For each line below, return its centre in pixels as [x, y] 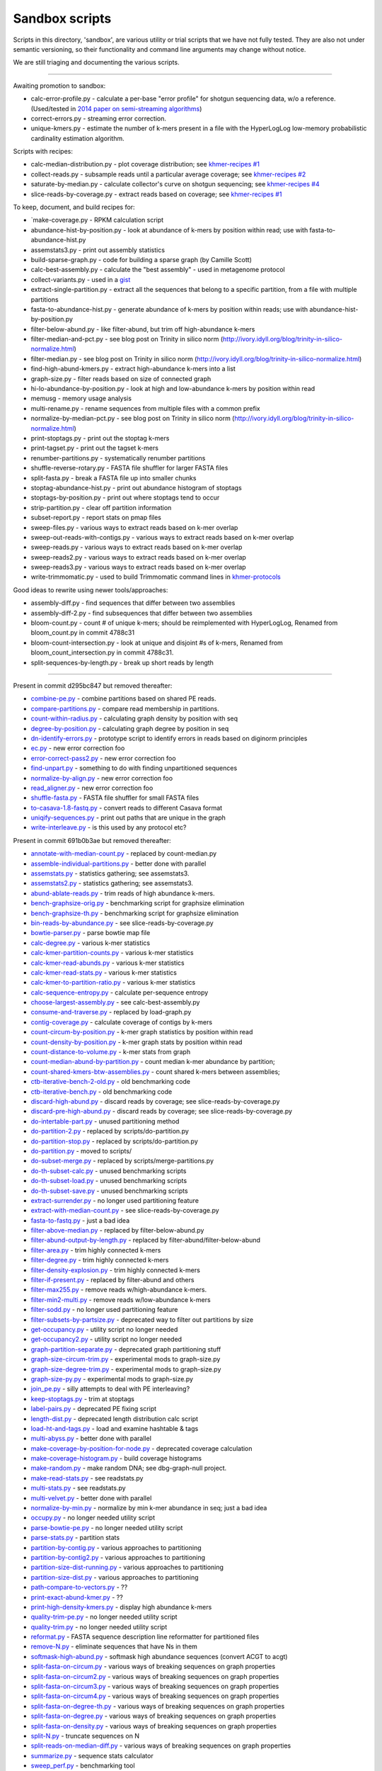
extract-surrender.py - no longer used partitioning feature [115, 1200]
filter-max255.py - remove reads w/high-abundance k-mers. [119, 1290]
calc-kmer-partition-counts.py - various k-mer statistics [112, 953]
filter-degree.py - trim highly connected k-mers [100, 1260]
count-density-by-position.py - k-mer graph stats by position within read [137, 1042]
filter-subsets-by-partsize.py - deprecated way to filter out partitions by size [142, 1319]
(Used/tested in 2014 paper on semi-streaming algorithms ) [116, 108]
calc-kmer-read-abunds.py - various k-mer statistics [108, 963]
